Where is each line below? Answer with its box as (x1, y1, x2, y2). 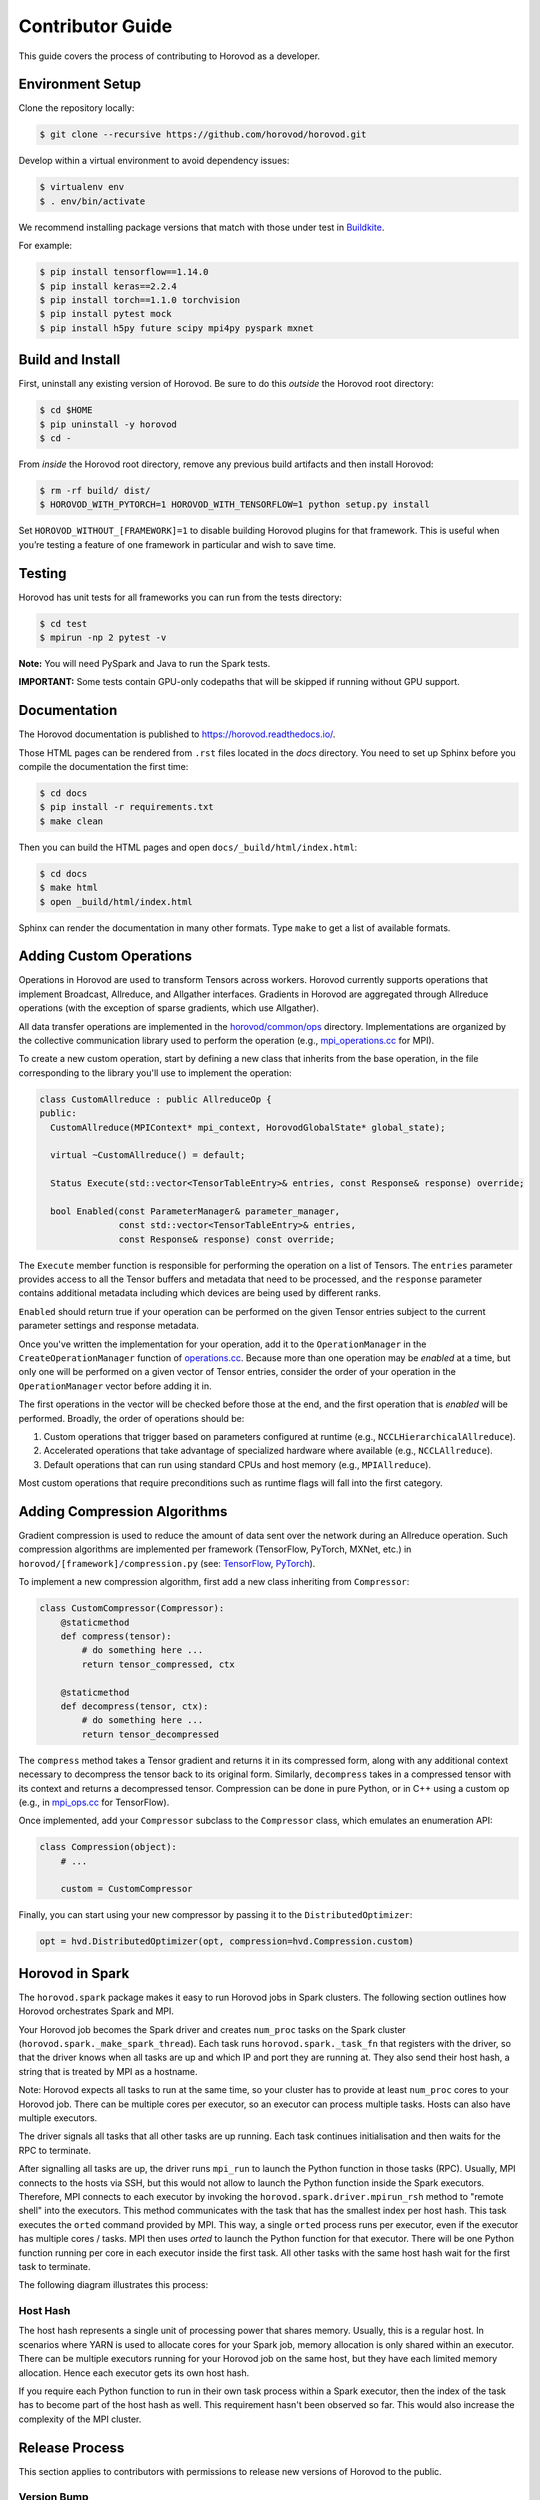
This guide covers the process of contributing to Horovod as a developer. (18, 50, 320, 62)
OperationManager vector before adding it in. (18, 1380, 212, 1392)
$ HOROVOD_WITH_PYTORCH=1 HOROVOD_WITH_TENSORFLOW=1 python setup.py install (39, 499, 430, 510)
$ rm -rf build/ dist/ (39, 485, 151, 496)
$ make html (39, 882, 99, 894)
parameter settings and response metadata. (18, 1320, 200, 1332)
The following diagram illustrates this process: (18, 2279, 209, 2291)
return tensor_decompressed (81, 1728, 220, 1740)
